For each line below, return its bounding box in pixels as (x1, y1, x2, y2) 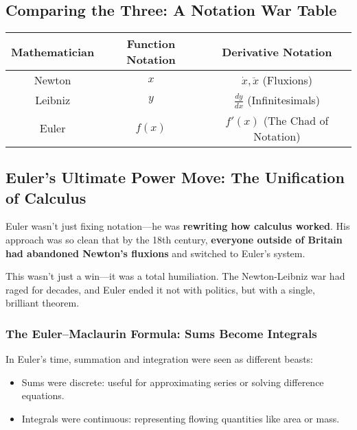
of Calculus (5, 187, 87, 208)
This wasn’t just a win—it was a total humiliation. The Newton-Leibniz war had (5, 269, 345, 283)
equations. (21, 388, 65, 403)
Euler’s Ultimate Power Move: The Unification (5, 167, 345, 188)
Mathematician (11, 43, 95, 60)
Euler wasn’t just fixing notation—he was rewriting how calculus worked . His (5, 219, 350, 233)
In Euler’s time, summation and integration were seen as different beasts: (5, 352, 313, 366)
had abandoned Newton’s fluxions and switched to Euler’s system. (5, 246, 306, 260)
